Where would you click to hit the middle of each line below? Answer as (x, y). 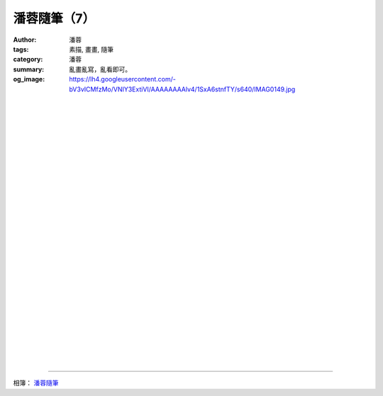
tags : (21, 49)
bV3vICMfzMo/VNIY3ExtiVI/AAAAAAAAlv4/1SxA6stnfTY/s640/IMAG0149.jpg (182, 89)
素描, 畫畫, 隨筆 (91, 49)
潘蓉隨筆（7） (54, 18)
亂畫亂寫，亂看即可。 (100, 69)
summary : (29, 69)
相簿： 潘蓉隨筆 (36, 383)
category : (28, 60)
